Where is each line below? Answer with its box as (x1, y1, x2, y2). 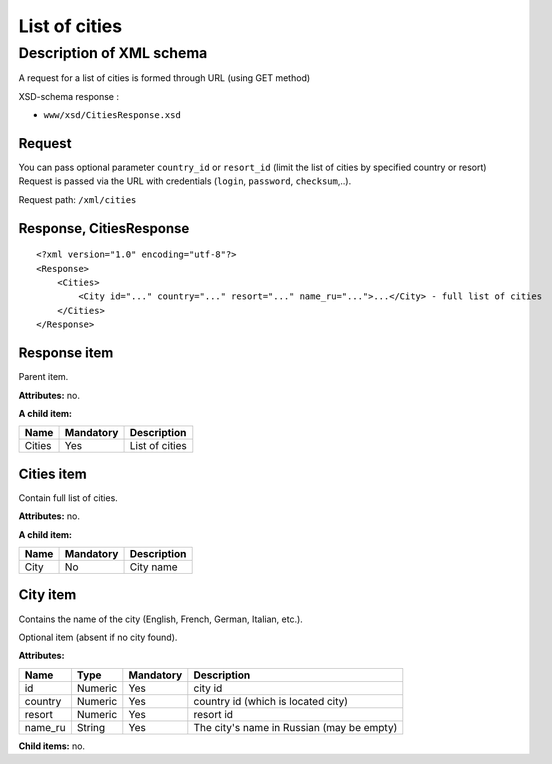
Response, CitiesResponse (18, 220, 190, 237)
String (76, 720, 106, 734)
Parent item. (18, 371, 69, 383)
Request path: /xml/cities (18, 193, 137, 205)
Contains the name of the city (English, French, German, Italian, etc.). (18, 613, 304, 625)
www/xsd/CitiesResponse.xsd (43, 110, 182, 121)
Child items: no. (18, 740, 85, 752)
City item (18, 586, 77, 604)
